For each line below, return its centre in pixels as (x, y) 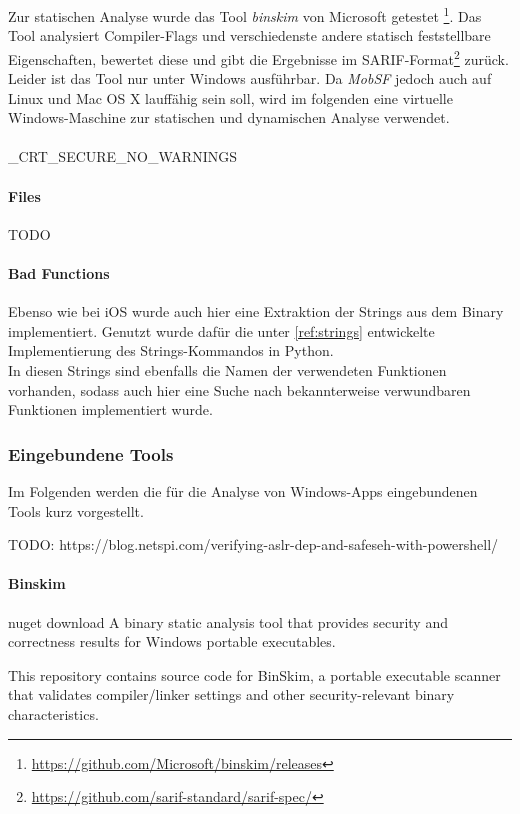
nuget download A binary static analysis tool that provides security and (228, 621)
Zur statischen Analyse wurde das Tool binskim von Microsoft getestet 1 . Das (245, 14)
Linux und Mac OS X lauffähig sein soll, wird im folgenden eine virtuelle (230, 97)
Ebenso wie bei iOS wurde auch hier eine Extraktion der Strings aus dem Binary (256, 311)
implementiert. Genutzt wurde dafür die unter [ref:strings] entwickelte (221, 330)
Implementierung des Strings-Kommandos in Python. (171, 350)
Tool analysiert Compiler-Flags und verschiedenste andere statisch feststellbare (249, 35)
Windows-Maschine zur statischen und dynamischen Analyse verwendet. (229, 117)
